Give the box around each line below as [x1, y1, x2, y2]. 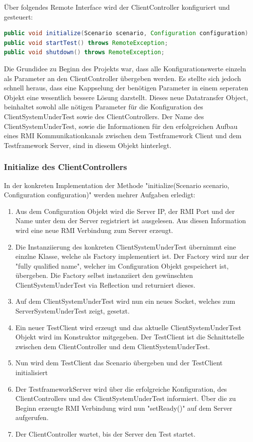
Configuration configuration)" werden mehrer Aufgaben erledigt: [4, 189, 195, 200]
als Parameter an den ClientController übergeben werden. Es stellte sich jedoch [4, 73, 241, 83]
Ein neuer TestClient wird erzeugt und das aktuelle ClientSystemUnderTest [15, 322, 241, 332]
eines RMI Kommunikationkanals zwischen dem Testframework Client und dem [4, 130, 242, 141]
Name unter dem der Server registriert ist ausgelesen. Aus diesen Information [15, 215, 246, 226]
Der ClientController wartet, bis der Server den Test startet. [15, 429, 195, 439]
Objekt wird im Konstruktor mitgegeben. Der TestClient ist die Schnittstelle [15, 332, 244, 342]
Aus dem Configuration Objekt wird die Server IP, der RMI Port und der [15, 206, 235, 216]
